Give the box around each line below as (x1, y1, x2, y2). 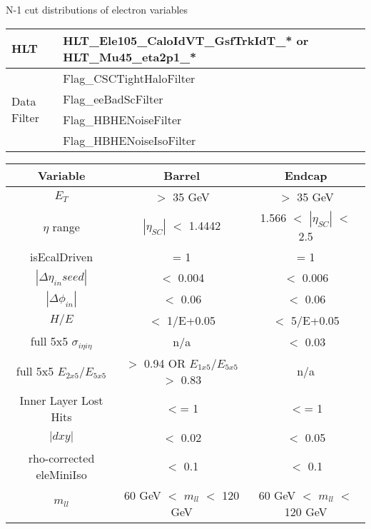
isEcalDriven (29, 248, 93, 265)
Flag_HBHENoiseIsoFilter (63, 131, 196, 148)
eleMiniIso (36, 465, 87, 483)
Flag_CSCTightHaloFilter (63, 69, 195, 86)
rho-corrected (28, 449, 95, 466)
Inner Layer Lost (19, 391, 103, 408)
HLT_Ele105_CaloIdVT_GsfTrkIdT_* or (63, 31, 309, 49)
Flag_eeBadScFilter (63, 90, 163, 107)
